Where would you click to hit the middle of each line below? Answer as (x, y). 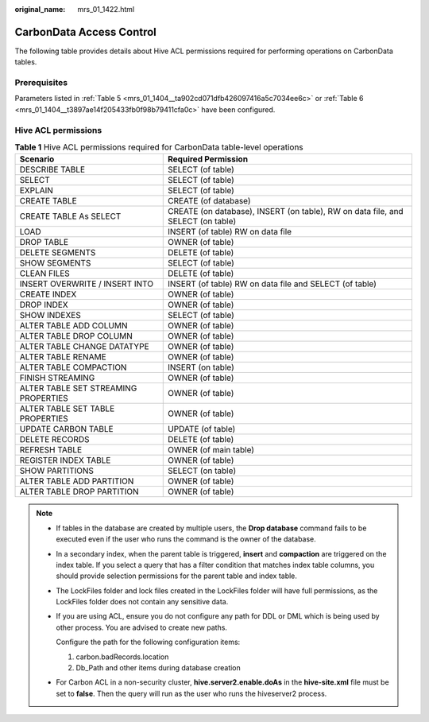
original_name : (40, 9)
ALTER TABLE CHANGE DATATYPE (85, 347)
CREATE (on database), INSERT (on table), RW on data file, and (286, 212)
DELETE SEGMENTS (58, 253)
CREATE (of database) (209, 201)
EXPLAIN (36, 191)
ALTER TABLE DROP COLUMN (76, 336)
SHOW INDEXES (50, 316)
